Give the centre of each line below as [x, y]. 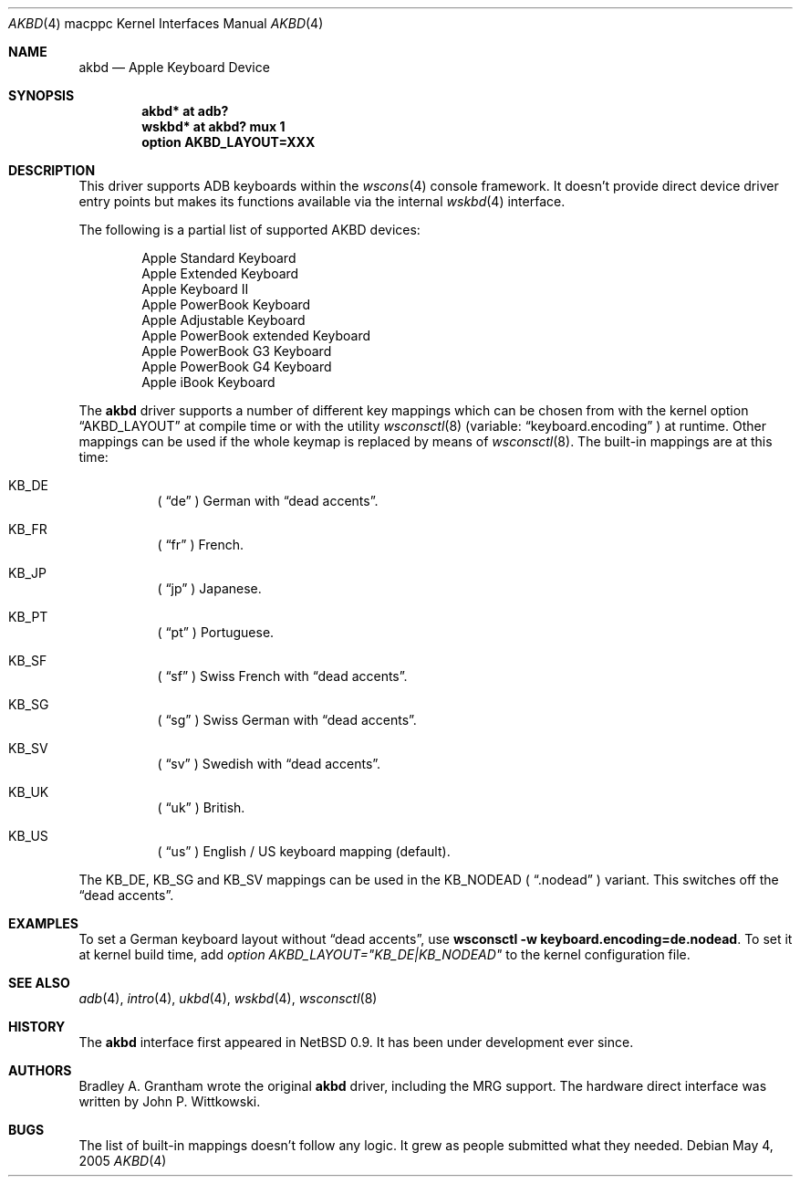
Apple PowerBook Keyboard [226, 304]
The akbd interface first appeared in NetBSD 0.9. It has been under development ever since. [356, 1042]
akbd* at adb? [185, 111]
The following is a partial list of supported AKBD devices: [249, 230]
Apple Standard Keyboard [219, 258]
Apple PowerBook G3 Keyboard [237, 351]
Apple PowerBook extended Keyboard [256, 335]
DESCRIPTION [52, 170]
